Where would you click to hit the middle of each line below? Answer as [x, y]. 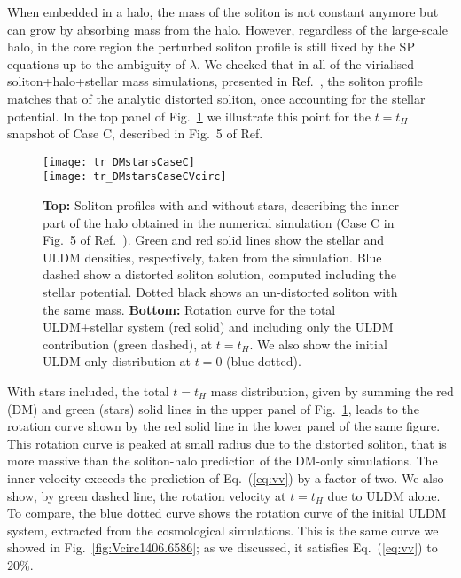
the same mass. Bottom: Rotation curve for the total [189, 309]
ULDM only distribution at [117, 361]
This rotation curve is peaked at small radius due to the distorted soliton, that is [227, 443]
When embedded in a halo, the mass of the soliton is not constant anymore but [223, 12]
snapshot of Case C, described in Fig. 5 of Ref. [135, 133]
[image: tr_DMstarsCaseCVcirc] [135, 177]
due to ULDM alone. [384, 495]
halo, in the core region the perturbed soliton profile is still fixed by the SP [211, 47]
